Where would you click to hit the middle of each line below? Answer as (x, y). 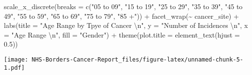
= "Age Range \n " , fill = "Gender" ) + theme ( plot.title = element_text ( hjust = (122, 34)
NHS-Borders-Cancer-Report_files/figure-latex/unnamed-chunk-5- (137, 59)
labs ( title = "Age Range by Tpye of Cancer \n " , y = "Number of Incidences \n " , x (126, 25)
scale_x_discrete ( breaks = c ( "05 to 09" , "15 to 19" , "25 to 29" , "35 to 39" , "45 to (123, 6)
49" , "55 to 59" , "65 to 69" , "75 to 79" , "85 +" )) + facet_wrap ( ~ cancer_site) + (121, 16)
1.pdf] (14, 68)
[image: (16, 59)
